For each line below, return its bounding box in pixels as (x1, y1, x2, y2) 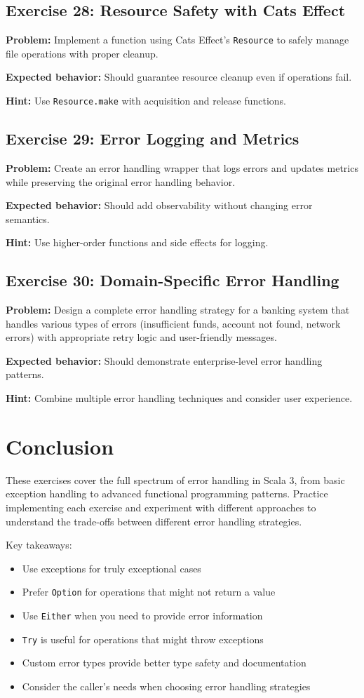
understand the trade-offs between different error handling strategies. (6, 514, 302, 528)
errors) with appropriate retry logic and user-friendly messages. (6, 330, 277, 344)
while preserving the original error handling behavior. (6, 174, 236, 189)
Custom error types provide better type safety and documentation (22, 655, 306, 670)
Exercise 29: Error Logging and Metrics (6, 128, 299, 149)
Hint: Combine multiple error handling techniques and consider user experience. (6, 391, 353, 405)
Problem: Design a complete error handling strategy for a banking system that (6, 302, 350, 317)
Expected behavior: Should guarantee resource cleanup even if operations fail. (6, 69, 352, 84)
